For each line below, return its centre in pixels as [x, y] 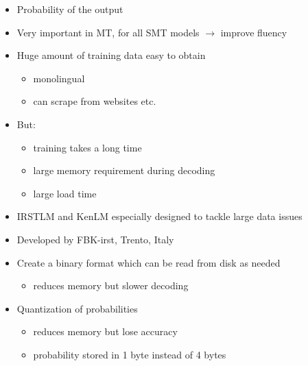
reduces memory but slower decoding [111, 285]
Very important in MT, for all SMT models [108, 32]
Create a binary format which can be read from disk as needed [149, 262]
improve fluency [254, 32]
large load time [65, 193]
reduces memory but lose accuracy [105, 331]
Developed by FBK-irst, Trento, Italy [95, 239]
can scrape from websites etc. [95, 101]
